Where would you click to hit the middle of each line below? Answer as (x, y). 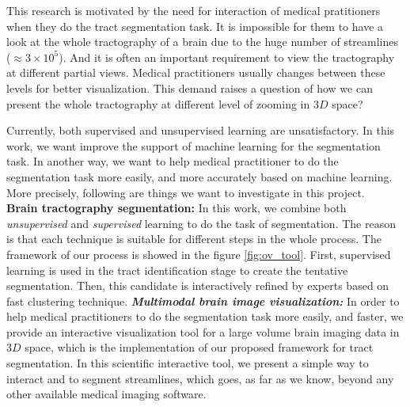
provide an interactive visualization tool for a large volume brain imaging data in (203, 331)
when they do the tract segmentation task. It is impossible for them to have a (195, 26)
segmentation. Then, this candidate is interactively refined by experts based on (198, 285)
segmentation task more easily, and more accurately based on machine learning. (199, 176)
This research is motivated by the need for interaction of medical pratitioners (194, 10)
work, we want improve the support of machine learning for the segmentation (194, 145)
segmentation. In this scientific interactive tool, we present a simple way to (188, 363)
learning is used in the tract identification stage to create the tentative (177, 270)
